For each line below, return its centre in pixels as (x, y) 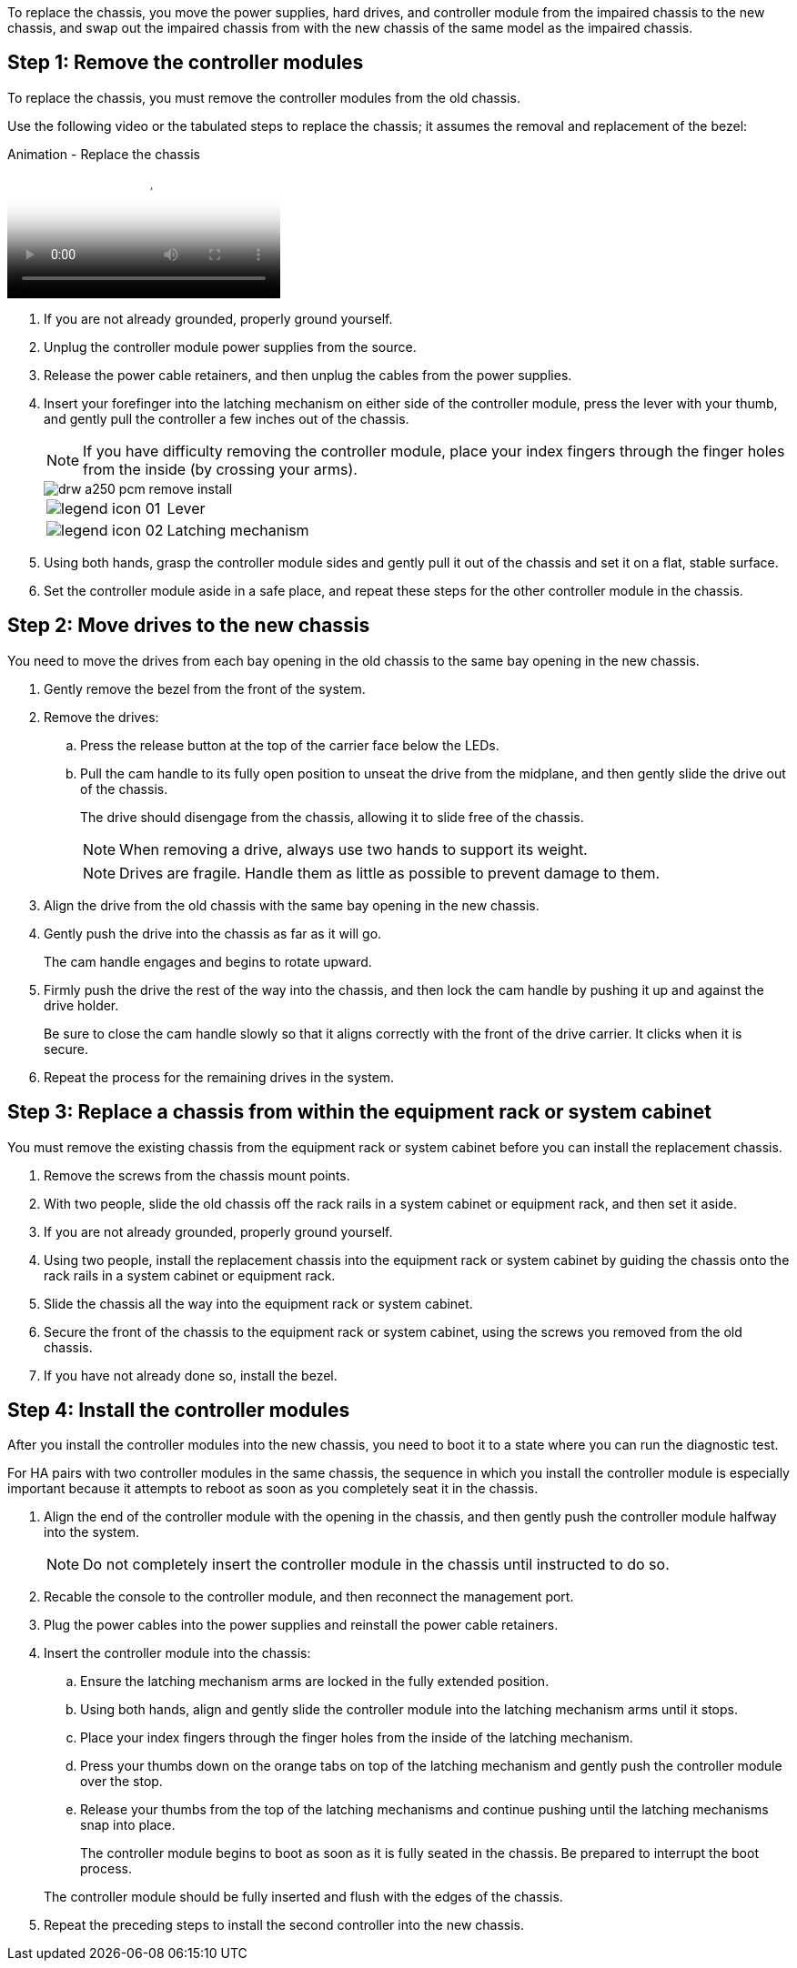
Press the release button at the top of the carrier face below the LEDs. (290, 745)
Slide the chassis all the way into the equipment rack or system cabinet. (258, 1303)
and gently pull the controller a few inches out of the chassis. (227, 418)
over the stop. (121, 1782)
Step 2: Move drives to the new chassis (189, 626)
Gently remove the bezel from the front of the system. (205, 688)
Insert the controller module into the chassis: (177, 1653)
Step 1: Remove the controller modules (186, 63)
